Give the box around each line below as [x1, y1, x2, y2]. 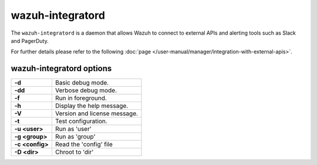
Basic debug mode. [55, 79, 109, 87]
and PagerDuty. [11, 37, 49, 44]
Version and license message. [55, 109, 138, 117]
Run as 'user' [55, 125, 92, 133]
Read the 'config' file [55, 140, 113, 149]
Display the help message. [55, 102, 129, 110]
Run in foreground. [55, 94, 107, 102]
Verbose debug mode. [55, 86, 117, 95]
